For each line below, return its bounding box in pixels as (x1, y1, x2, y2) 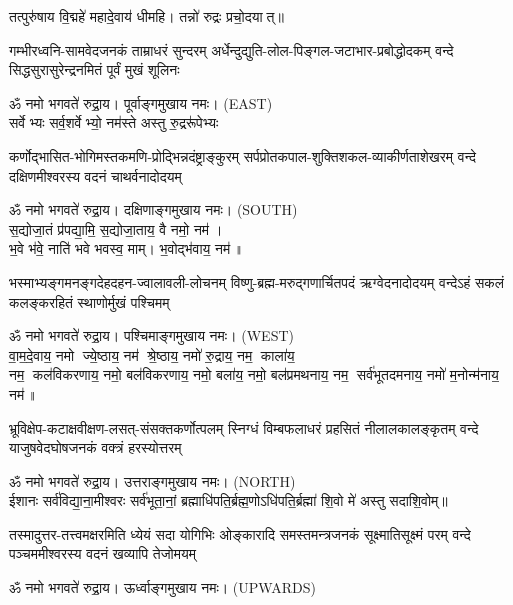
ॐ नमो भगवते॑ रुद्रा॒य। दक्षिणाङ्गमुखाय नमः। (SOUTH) (9, 199, 298, 220)
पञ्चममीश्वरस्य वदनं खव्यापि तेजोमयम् (9, 543, 197, 564)
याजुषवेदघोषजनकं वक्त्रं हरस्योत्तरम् (9, 437, 182, 458)
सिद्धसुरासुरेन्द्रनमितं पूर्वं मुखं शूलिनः (9, 59, 180, 80)
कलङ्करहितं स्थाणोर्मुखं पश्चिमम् (9, 291, 170, 312)
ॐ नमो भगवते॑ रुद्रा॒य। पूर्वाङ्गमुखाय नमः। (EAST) (9, 92, 273, 113)
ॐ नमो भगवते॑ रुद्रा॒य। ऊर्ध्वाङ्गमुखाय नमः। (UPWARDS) (9, 577, 316, 598)
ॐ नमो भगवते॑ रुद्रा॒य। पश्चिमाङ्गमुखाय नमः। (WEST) (9, 325, 294, 346)
